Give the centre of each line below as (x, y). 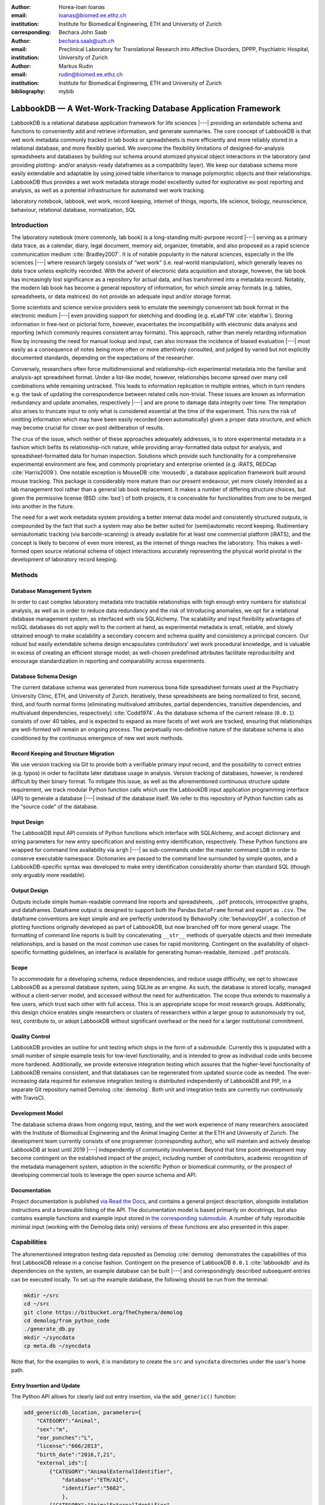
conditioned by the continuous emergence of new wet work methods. (97, 738)
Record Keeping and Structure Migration (63, 753)
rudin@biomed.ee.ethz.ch (91, 75)
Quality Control (31, 1036)
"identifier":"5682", (94, 1488)
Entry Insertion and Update (46, 1385)
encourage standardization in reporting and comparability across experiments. (108, 661)
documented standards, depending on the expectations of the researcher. (103, 358)
